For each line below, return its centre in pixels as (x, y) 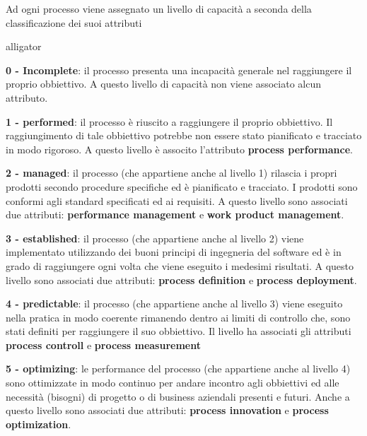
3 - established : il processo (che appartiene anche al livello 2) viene (155, 238)
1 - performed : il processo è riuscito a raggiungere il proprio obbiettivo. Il (169, 121)
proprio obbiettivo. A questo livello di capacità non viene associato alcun (163, 84)
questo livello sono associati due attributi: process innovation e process (167, 410)
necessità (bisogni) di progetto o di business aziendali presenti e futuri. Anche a (178, 396)
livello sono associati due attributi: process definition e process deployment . (181, 279)
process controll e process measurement (103, 344)
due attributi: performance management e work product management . (175, 214)
